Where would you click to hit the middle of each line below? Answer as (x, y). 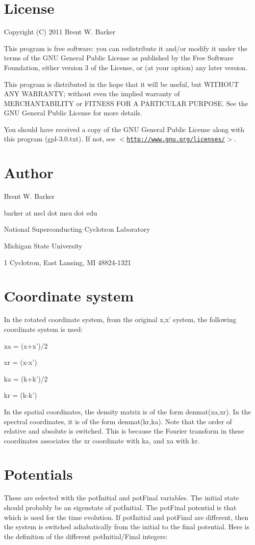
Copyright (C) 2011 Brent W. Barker (60, 32)
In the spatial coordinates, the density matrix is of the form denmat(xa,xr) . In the (127, 411)
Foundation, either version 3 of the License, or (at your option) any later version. (126, 67)
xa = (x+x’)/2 (26, 345)
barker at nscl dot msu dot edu (51, 212)
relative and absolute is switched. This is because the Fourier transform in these (124, 431)
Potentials (38, 474)
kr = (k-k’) (21, 395)
